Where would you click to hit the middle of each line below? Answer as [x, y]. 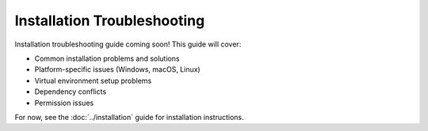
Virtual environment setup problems [93, 80]
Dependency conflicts [71, 92]
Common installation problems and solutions [107, 58]
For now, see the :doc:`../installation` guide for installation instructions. [130, 117]
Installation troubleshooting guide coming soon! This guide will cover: [128, 44]
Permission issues [64, 103]
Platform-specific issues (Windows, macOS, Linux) [118, 69]
